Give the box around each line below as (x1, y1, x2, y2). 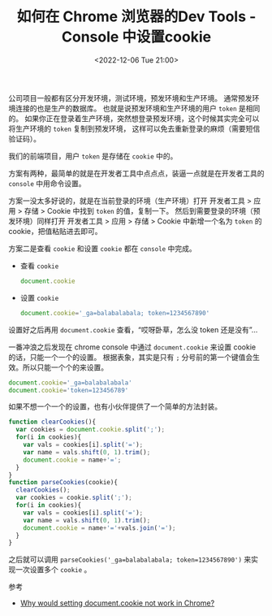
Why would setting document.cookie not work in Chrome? (19, 598, 215, 608)
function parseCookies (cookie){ (8, 479, 118, 487)
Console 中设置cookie (61, 28, 212, 46)
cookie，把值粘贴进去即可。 (8, 226, 103, 236)
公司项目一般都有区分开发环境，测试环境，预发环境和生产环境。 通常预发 (8, 93, 253, 102)
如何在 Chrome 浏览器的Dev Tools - (16, 7, 257, 26)
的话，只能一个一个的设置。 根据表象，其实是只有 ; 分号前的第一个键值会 (8, 352, 253, 362)
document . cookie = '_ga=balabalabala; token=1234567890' (19, 309, 210, 317)
